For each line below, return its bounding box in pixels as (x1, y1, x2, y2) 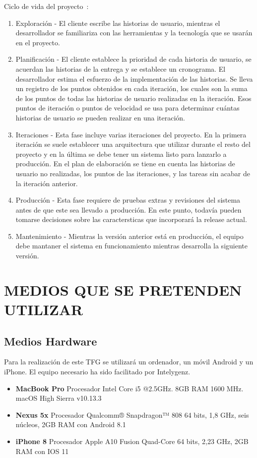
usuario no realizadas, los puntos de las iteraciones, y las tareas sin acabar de (15, 168, 250, 178)
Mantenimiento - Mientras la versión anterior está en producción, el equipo (15, 230, 244, 241)
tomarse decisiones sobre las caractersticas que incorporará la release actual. (15, 214, 247, 225)
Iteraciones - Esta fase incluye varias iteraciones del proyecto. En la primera (15, 129, 247, 139)
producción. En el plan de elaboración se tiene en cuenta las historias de (15, 158, 235, 169)
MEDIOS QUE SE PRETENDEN (4, 279, 242, 300)
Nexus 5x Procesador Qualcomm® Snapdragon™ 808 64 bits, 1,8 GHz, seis (15, 409, 249, 420)
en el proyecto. (15, 37, 60, 47)
